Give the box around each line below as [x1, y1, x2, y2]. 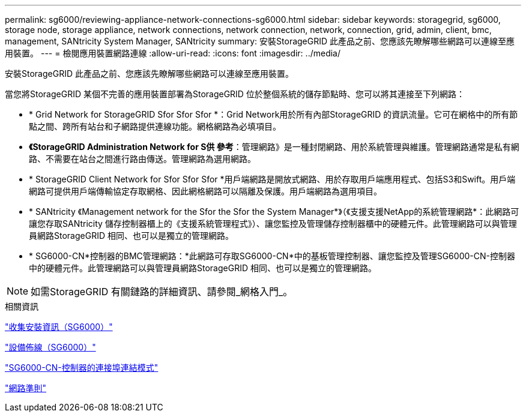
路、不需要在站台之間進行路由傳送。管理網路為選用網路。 [29, 154, 256, 164]
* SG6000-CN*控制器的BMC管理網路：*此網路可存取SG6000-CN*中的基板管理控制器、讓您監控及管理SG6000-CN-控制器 [29, 251, 515, 261]
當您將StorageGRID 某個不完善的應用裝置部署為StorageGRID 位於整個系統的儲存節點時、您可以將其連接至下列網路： [5, 89, 465, 99]
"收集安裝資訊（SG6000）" [5, 322, 113, 332]
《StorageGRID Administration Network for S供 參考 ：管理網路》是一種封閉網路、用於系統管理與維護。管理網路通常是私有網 [29, 142, 519, 152]
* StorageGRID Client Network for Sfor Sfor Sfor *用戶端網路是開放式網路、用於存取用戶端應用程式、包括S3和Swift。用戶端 [29, 174, 516, 184]
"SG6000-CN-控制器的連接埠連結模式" [5, 362, 159, 373]
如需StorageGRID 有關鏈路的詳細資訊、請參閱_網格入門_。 [31, 286, 293, 298]
